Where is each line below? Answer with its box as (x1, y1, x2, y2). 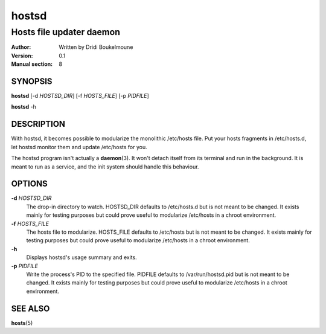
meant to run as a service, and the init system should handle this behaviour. (11, 163, 199, 170)
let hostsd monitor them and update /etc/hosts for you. (11, 143, 147, 150)
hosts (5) (11, 319, 33, 326)
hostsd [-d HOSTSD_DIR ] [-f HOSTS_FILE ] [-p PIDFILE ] (11, 92, 149, 100)
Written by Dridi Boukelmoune (59, 43, 133, 51)
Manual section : (11, 60, 53, 68)
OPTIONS (11, 179, 48, 189)
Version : (11, 52, 33, 59)
